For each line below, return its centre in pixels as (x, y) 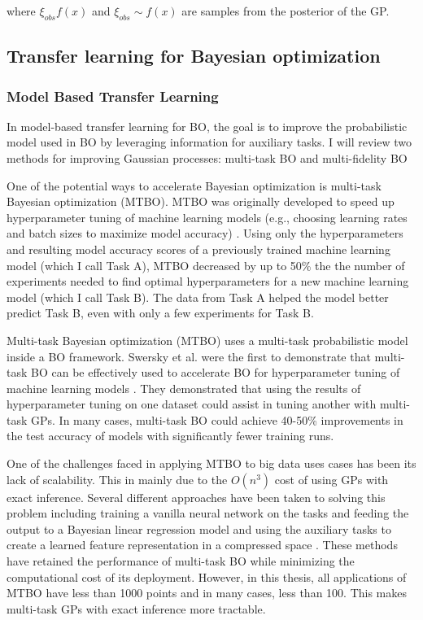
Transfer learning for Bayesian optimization (194, 56)
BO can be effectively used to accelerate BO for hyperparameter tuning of (216, 372)
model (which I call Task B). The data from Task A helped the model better (198, 297)
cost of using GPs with (331, 479)
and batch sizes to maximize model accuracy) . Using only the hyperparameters (205, 233)
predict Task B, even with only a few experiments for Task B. (160, 313)
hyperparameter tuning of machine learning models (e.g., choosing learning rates (207, 217)
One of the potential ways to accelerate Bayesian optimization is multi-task (194, 185)
